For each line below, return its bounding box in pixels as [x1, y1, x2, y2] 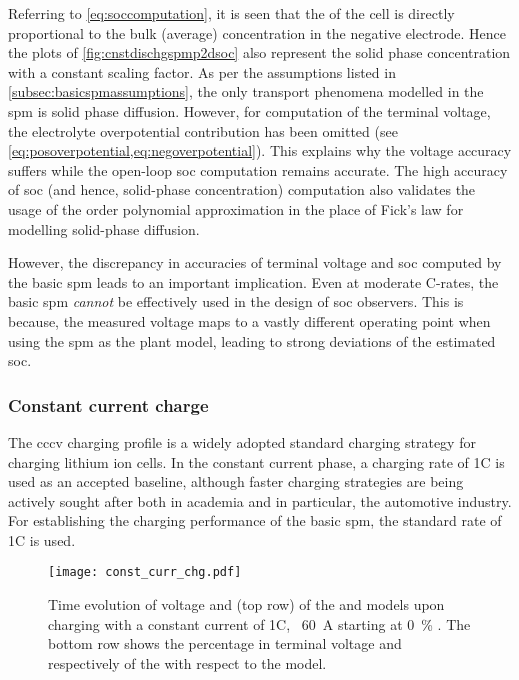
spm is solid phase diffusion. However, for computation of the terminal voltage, [8, 100, 491, 121]
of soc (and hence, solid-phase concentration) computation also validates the [8, 179, 476, 200]
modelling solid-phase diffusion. [8, 218, 200, 239]
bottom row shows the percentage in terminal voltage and [48, 633, 402, 654]
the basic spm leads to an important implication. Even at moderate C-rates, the [8, 271, 499, 292]
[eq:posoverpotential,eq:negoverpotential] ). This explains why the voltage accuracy [8, 140, 512, 161]
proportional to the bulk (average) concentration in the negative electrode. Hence [8, 22, 506, 43]
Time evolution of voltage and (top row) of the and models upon [48, 594, 445, 615]
